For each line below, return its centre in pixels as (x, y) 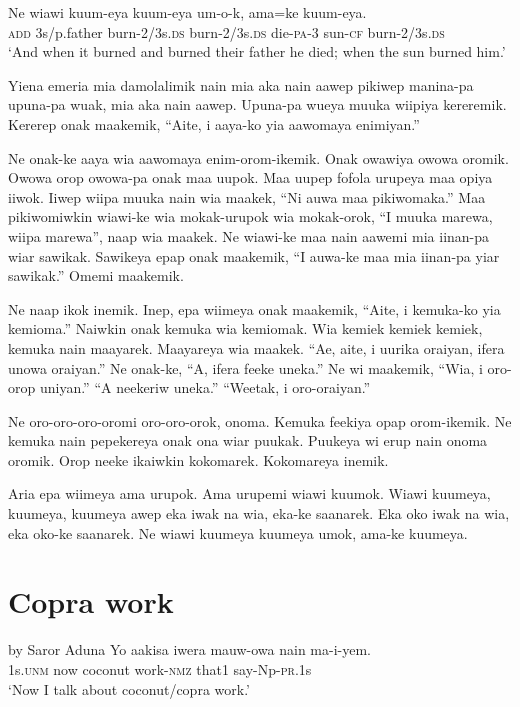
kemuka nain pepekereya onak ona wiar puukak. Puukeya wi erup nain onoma (248, 440)
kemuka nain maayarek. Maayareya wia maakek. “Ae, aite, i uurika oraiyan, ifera (256, 347)
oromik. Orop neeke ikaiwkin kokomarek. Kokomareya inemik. (198, 459)
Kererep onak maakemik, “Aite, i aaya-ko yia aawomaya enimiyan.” (214, 123)
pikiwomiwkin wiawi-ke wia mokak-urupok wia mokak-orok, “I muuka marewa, (250, 216)
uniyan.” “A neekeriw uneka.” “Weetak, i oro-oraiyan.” (205, 387)
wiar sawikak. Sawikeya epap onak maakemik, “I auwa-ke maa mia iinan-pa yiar (254, 255)
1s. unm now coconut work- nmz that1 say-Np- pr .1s (160, 668)
